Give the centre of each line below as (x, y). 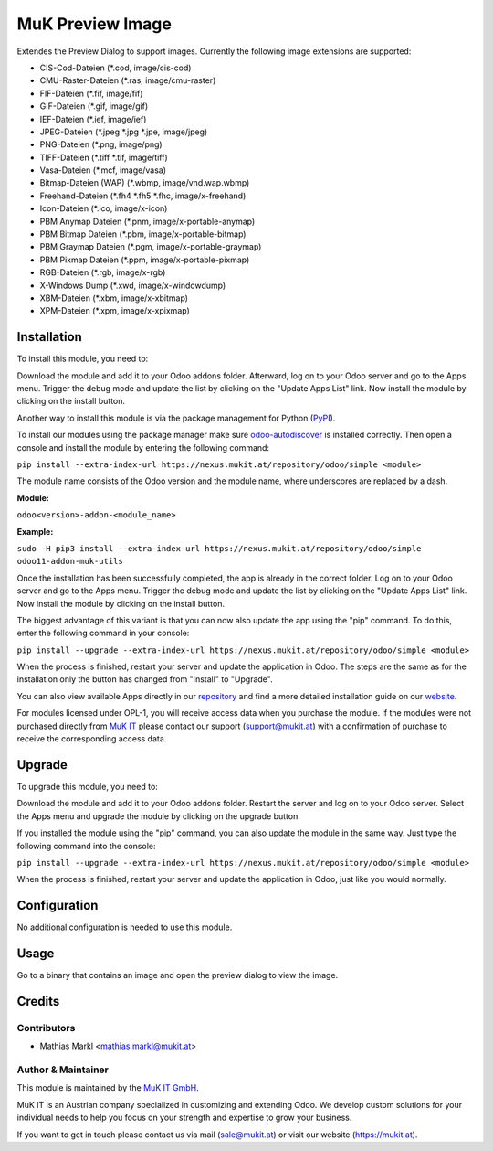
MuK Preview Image (94, 24)
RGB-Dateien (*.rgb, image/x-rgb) (103, 272)
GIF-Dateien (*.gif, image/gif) (94, 106)
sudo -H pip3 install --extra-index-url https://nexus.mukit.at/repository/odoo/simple (219, 548)
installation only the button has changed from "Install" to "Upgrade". (145, 679)
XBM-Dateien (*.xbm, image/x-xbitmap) (114, 298)
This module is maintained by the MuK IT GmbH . (108, 1088)
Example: (35, 531)
